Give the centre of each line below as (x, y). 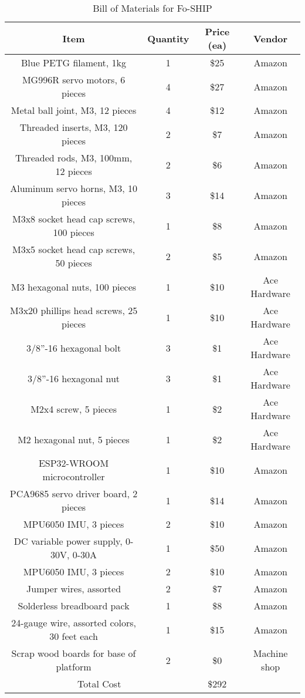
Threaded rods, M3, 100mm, (74, 158)
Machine (270, 653)
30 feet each (74, 636)
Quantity (168, 38)
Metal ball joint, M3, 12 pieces (74, 110)
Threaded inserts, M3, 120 (74, 127)
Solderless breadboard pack (74, 606)
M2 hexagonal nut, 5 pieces (74, 439)
